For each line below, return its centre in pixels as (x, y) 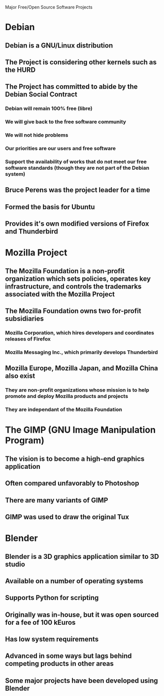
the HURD (20, 70)
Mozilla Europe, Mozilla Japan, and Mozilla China (82, 368)
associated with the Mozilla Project (60, 294)
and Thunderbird (32, 231)
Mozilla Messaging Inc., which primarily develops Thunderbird (82, 352)
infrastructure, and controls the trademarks (73, 286)
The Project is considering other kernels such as (81, 62)
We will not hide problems (37, 135)
